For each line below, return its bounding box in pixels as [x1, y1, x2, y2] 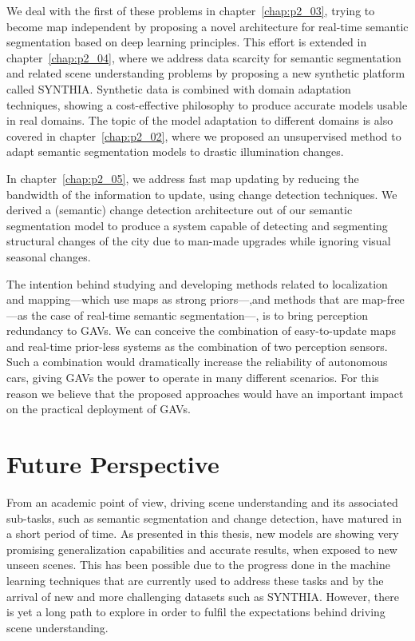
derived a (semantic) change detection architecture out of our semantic [6, 201, 353, 218]
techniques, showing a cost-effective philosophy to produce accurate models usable [6, 96, 408, 113]
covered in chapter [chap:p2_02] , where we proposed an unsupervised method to [6, 127, 401, 144]
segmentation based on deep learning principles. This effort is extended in [6, 34, 367, 50]
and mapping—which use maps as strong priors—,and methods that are [6, 291, 358, 308]
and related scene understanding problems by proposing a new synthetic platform [6, 65, 405, 82]
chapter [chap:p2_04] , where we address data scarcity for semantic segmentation [6, 49, 401, 66]
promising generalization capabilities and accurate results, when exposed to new [6, 540, 397, 557]
